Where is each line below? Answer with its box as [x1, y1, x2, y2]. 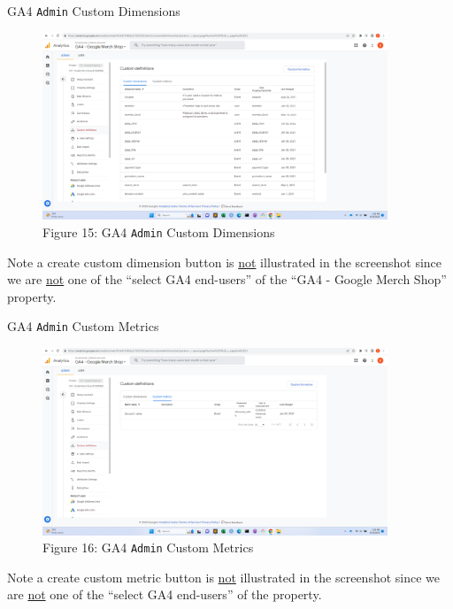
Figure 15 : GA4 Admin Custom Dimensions [42, 222, 275, 241]
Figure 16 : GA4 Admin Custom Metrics [42, 538, 254, 557]
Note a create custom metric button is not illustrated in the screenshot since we [7, 567, 441, 586]
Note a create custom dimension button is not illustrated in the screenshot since [7, 252, 442, 271]
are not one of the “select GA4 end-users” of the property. [7, 585, 322, 604]
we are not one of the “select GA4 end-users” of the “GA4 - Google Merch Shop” [7, 270, 447, 289]
